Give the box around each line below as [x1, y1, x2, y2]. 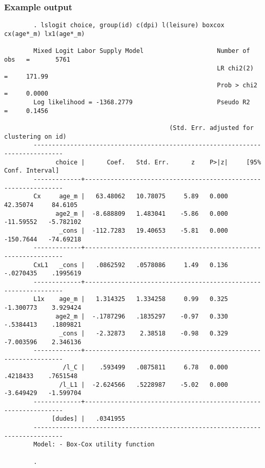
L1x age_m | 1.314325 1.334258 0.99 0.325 [33, 295, 228, 303]
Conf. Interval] [4, 167, 59, 175]
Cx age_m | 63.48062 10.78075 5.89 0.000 [33, 193, 228, 200]
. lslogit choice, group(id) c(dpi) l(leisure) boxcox [33, 22, 225, 29]
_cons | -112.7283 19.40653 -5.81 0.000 [59, 227, 228, 234]
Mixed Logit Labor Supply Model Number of [33, 47, 250, 55]
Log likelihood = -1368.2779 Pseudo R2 [33, 99, 250, 106]
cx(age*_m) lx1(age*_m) [4, 30, 85, 38]
